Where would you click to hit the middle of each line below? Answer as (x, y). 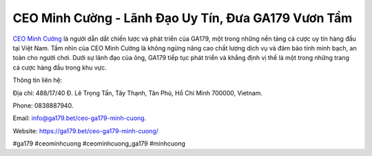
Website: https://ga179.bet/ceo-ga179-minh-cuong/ (85, 130)
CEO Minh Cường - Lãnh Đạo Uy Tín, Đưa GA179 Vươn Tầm (183, 18)
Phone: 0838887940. (43, 105)
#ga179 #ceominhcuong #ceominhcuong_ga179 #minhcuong (99, 144)
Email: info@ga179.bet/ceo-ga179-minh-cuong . (80, 118)
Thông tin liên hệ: (38, 80)
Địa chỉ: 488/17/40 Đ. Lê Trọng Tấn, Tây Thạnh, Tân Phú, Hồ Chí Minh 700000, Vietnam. (138, 92)
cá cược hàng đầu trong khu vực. (60, 67)
